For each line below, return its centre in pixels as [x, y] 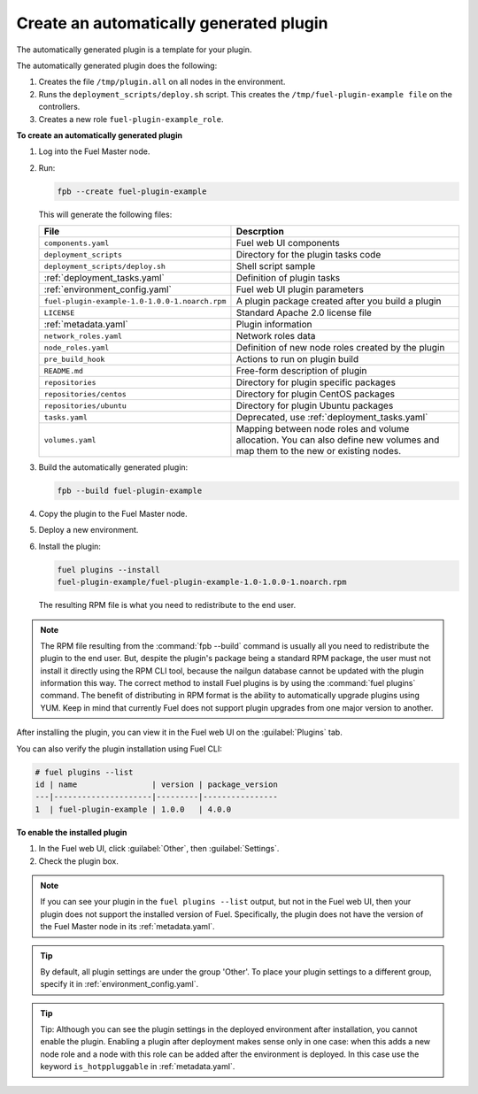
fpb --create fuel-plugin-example [132, 191]
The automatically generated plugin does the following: [117, 65]
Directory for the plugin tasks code [308, 255]
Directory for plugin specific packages [316, 382]
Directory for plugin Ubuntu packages [315, 405]
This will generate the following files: [105, 214]
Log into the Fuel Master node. [94, 151]
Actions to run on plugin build [297, 359]
